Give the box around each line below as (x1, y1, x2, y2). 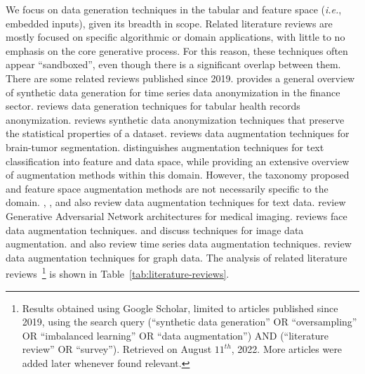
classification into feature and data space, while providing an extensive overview (6, 153, 350, 168)
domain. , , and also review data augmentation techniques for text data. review (6, 195, 346, 209)
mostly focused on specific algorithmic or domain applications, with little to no (6, 30, 345, 44)
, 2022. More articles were (231, 342, 343, 356)
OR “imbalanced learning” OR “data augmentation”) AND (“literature (22, 328, 329, 342)
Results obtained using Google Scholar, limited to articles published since (22, 300, 338, 315)
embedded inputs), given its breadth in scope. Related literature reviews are (6, 15, 333, 30)
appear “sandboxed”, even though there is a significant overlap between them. (6, 57, 341, 72)
